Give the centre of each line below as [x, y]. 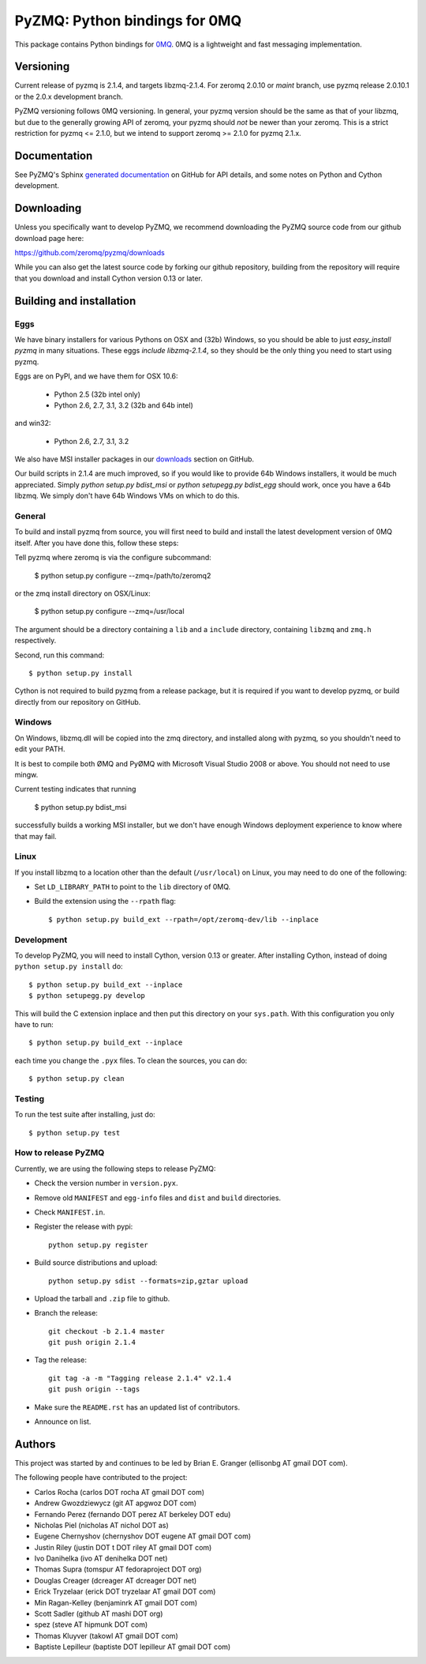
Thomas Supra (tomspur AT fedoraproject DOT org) [118, 1569]
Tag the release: [60, 1360]
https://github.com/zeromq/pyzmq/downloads [90, 252]
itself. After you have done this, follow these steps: [97, 543]
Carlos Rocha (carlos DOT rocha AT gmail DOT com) [120, 1492]
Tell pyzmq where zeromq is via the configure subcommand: [113, 558]
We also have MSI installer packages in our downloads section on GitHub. [135, 459]
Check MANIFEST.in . [70, 1212]
